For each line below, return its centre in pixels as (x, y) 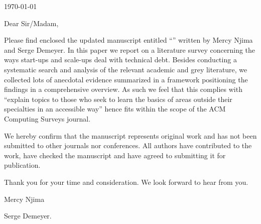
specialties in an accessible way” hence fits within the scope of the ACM (115, 109)
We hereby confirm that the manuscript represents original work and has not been (130, 135)
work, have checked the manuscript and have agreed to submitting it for (115, 155)
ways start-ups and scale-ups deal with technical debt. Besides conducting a (120, 60)
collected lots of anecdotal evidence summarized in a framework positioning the (126, 79)
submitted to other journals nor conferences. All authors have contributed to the (128, 145)
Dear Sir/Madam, (31, 23)
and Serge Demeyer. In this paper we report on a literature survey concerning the (130, 49)
